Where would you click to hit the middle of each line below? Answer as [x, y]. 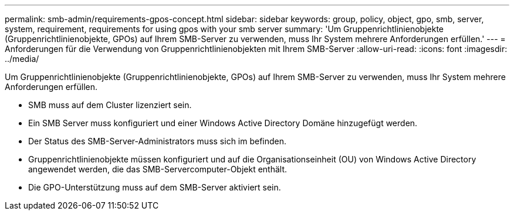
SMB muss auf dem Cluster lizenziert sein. [110, 105]
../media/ [22, 59]
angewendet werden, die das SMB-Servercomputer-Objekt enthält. [158, 169]
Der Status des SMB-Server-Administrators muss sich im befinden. [158, 141]
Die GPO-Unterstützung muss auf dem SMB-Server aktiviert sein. [155, 187]
